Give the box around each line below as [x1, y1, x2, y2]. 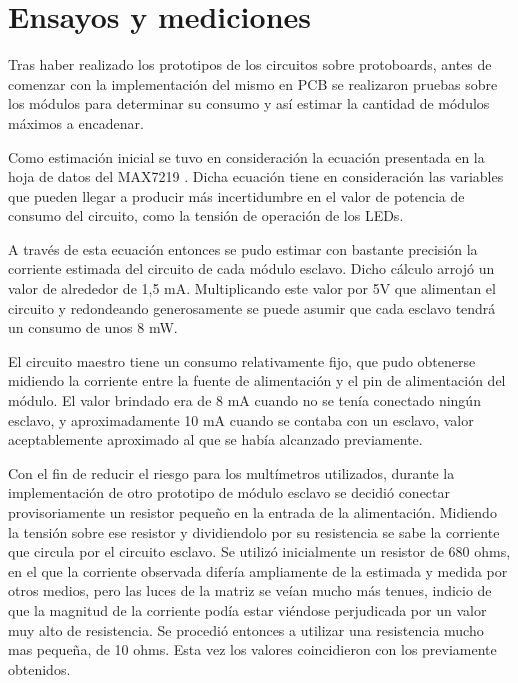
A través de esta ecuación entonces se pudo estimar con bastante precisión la [8, 238, 478, 259]
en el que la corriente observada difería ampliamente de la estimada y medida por [8, 560, 508, 581]
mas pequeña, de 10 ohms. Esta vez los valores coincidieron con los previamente [8, 639, 497, 660]
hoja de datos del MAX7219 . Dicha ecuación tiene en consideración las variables [8, 166, 504, 187]
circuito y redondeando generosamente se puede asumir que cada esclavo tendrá [8, 297, 496, 318]
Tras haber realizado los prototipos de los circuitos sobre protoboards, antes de [8, 54, 492, 75]
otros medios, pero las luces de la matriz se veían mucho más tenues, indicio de [8, 580, 492, 601]
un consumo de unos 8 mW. [8, 317, 178, 338]
